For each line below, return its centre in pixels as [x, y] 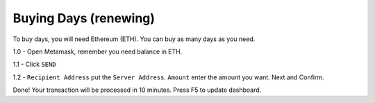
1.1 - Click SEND [34, 64]
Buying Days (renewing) [84, 18]
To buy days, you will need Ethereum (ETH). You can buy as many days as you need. [134, 39]
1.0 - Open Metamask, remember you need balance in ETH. [98, 51]
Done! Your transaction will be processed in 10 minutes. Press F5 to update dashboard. [137, 90]
